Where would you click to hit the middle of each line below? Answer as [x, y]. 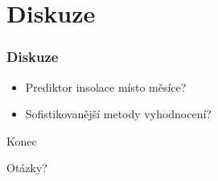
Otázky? [27, 168]
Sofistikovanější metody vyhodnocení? [118, 114]
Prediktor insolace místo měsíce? [106, 86]
